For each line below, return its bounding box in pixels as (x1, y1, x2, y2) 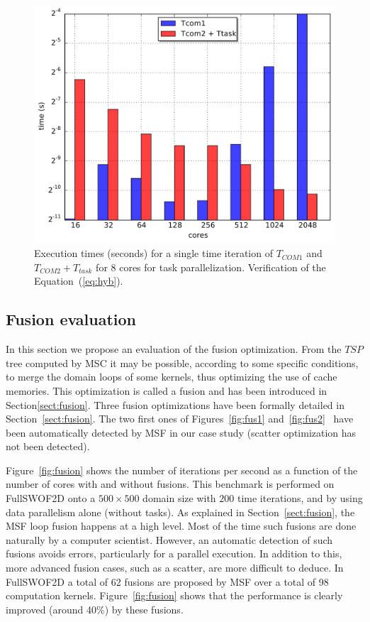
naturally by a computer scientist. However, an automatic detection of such (6, 532, 333, 547)
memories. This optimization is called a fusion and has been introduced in (6, 383, 327, 398)
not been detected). (6, 439, 90, 454)
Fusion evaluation (6, 308, 137, 330)
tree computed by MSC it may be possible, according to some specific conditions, (6, 355, 359, 370)
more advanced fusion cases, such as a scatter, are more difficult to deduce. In (6, 560, 344, 575)
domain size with (142, 491, 216, 506)
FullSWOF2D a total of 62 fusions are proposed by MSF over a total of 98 (6, 574, 329, 589)
